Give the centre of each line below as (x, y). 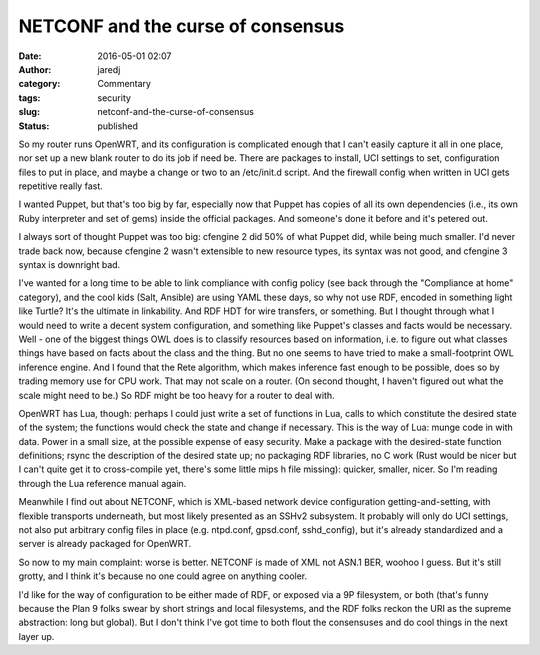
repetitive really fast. (61, 186)
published (118, 126)
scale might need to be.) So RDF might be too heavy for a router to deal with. (176, 395)
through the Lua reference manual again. (102, 483)
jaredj (109, 69)
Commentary (124, 84)
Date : (30, 56)
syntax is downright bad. (69, 265)
